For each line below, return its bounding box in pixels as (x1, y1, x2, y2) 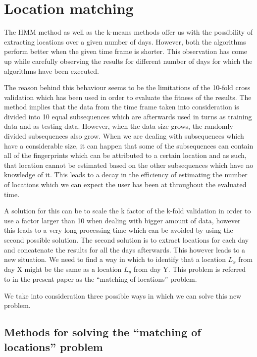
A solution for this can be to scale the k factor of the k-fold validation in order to (4, 205, 251, 216)
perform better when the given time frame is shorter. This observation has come (4, 46, 248, 56)
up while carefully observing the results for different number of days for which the (4, 55, 253, 66)
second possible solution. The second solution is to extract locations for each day (4, 235, 249, 245)
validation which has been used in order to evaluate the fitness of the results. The (4, 92, 252, 102)
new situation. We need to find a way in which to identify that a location (4, 254, 226, 264)
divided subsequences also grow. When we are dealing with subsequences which (4, 131, 244, 141)
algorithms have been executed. (4, 65, 99, 76)
